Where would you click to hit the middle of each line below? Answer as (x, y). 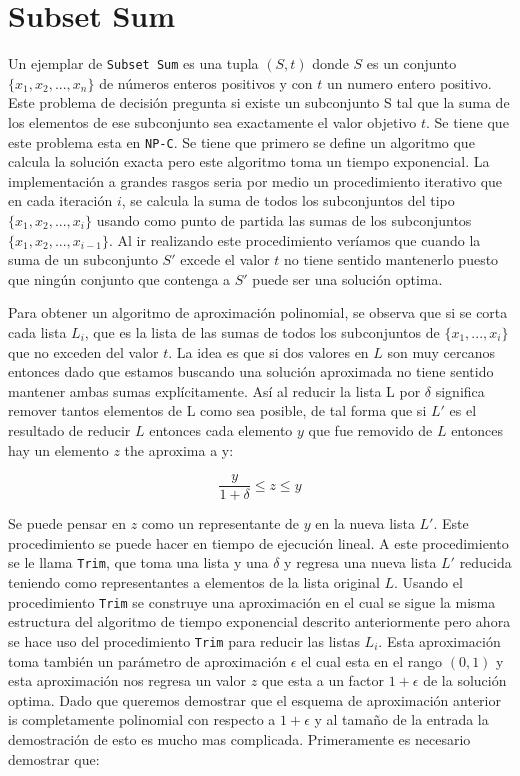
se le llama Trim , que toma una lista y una (138, 562)
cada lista (37, 331)
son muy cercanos (441, 351)
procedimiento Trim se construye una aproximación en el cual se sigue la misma (252, 601)
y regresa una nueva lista (360, 562)
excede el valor (225, 259)
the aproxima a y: (179, 449)
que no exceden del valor (83, 351)
